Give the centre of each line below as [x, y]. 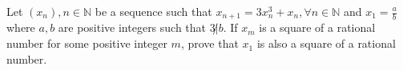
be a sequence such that [153, 11]
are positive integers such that [132, 27]
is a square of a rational [317, 27]
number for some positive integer [87, 43]
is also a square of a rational [326, 43]
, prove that [210, 43]
